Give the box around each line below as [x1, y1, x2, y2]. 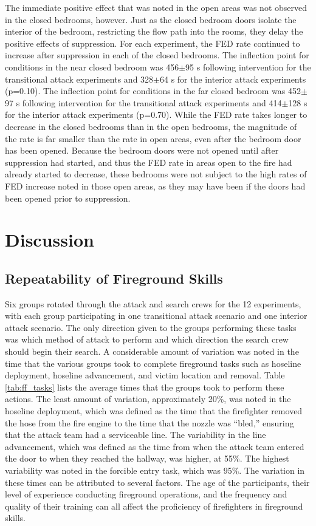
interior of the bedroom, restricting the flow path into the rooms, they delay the [5, 25, 303, 38]
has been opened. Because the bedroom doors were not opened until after [5, 144, 279, 157]
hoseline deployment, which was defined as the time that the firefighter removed [5, 405, 303, 417]
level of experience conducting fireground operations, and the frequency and [5, 488, 287, 500]
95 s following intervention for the [185, 60, 311, 73]
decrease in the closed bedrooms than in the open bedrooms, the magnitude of [5, 120, 297, 132]
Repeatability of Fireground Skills [5, 268, 223, 287]
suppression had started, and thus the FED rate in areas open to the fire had [5, 155, 292, 168]
